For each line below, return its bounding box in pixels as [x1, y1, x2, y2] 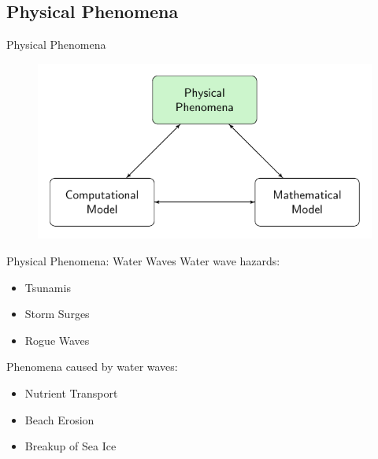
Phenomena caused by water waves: [6, 358, 178, 375]
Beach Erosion [24, 411, 94, 428]
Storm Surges [24, 305, 90, 322]
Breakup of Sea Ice [24, 438, 117, 454]
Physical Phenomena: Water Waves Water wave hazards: [6, 253, 280, 269]
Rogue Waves [24, 331, 90, 348]
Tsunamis [24, 279, 71, 295]
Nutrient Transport [24, 385, 118, 401]
